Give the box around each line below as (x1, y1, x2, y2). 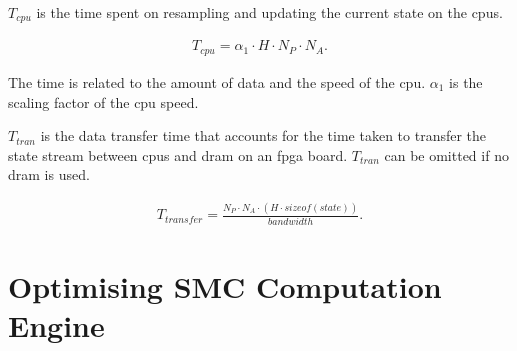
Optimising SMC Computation (8, 265, 442, 306)
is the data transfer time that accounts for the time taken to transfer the (40, 125, 487, 146)
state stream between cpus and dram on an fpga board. (8, 144, 348, 165)
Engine (8, 304, 105, 345)
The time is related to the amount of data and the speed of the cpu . (8, 71, 426, 92)
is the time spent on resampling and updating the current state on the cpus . (36, 2, 503, 22)
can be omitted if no (384, 144, 509, 165)
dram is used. (8, 164, 90, 185)
